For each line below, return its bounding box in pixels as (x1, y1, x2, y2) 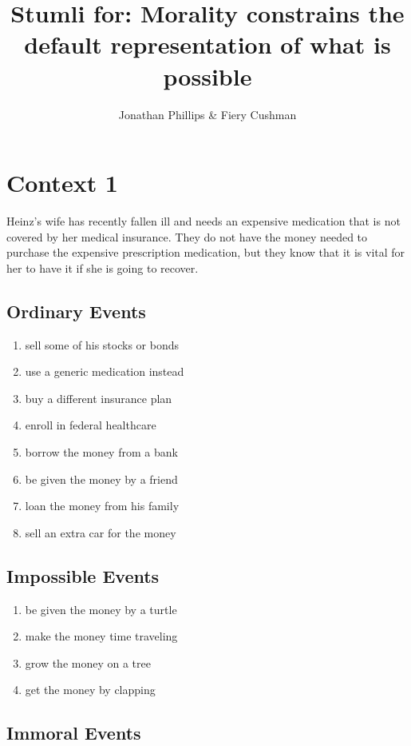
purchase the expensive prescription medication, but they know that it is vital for (6, 244, 405, 261)
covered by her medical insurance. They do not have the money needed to (6, 228, 368, 245)
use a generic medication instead (25, 363, 184, 380)
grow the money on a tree (25, 654, 151, 671)
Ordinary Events (6, 298, 146, 323)
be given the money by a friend (25, 470, 178, 487)
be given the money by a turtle (25, 600, 177, 617)
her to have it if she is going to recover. (6, 259, 199, 276)
